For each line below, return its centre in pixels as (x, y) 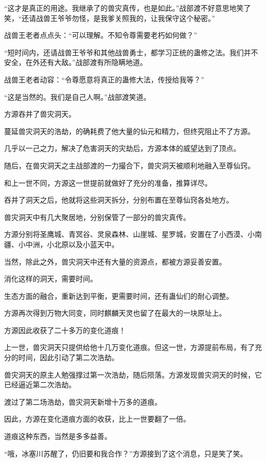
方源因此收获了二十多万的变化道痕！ (65, 330)
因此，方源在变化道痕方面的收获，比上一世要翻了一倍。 (97, 419)
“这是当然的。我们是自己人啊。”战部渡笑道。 (77, 96)
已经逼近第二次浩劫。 (40, 384)
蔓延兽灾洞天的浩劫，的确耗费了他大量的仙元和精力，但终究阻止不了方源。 (129, 131)
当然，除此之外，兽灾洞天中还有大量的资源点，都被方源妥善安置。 (115, 261)
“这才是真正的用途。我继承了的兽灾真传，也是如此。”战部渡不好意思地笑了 (128, 8)
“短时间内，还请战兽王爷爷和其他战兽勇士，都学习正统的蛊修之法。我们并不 (131, 52)
